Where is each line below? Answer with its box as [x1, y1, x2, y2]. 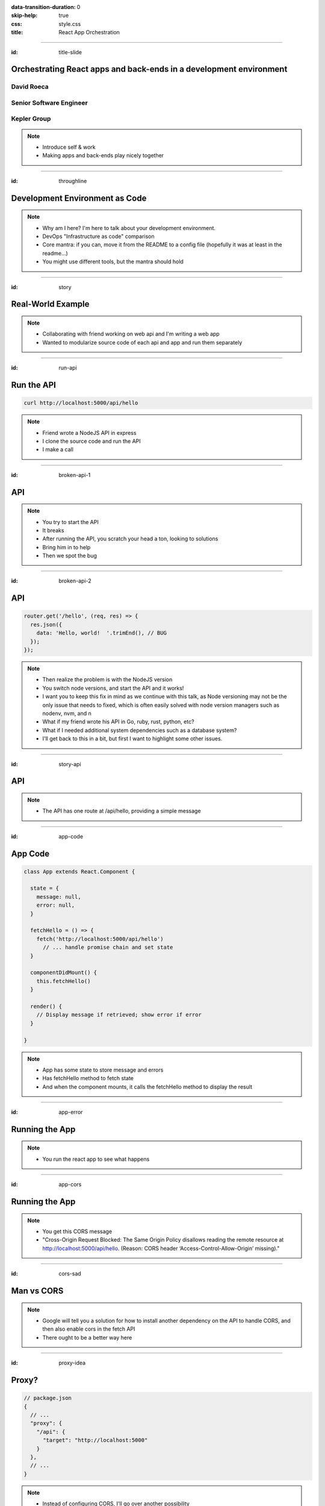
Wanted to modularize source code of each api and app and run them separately [42, 339, 243, 346]
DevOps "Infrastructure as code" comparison [42, 233, 155, 240]
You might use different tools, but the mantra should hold [42, 258, 184, 265]
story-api [58, 760, 81, 767]
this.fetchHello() [36, 978, 91, 984]
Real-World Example [11, 299, 90, 310]
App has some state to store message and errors [42, 1066, 164, 1073]
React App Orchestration [58, 29, 120, 36]
